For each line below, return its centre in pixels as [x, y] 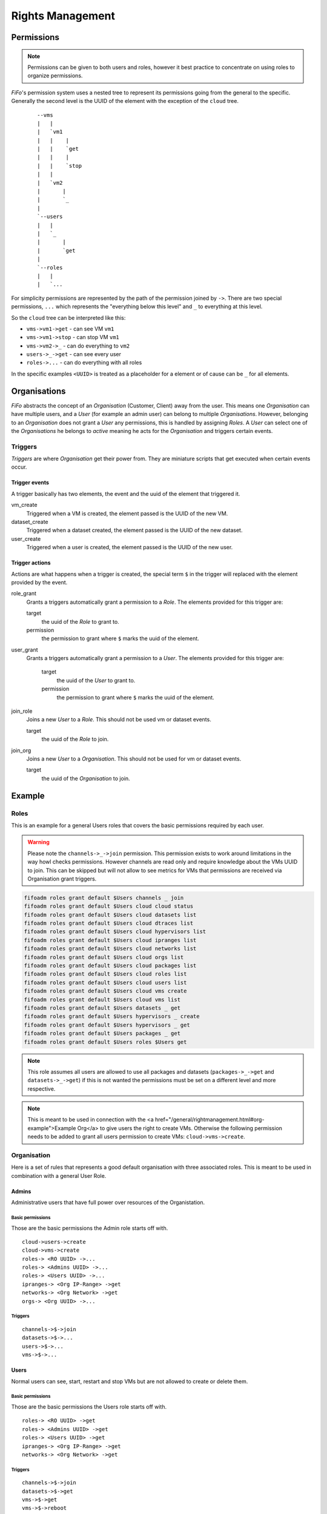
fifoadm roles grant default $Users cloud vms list [102, 1000]
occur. [19, 467]
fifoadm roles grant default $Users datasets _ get [102, 1008]
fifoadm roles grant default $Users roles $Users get [105, 1042]
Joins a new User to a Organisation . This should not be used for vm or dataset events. [134, 759]
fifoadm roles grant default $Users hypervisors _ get [107, 1025]
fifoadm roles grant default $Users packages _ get [102, 1033]
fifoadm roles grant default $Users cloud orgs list [104, 957]
